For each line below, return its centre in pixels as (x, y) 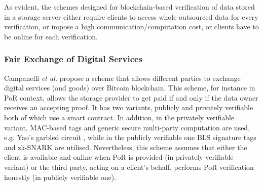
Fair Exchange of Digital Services (73, 59)
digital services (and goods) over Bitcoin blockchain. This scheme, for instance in (130, 88)
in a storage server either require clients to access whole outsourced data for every (131, 16)
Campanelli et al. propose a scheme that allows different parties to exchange (122, 78)
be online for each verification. (51, 36)
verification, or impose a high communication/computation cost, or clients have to (131, 27)
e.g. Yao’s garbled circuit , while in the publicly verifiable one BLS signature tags (130, 137)
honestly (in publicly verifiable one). (60, 177)
